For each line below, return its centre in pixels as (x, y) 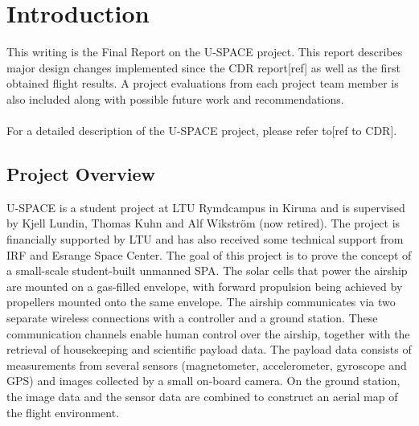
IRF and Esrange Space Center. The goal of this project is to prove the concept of (209, 254)
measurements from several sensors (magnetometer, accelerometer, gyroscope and (207, 365)
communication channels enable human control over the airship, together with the (208, 333)
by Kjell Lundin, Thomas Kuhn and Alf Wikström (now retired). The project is (203, 223)
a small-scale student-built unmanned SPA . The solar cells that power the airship (207, 270)
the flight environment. (63, 412)
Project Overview (81, 174)
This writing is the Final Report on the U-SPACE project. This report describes (205, 52)
